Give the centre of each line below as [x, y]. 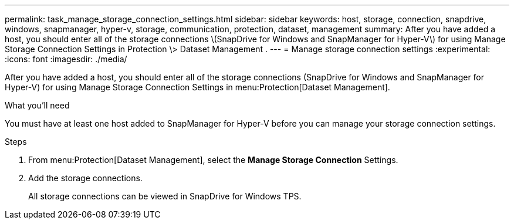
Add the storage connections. [85, 178]
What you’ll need [37, 105]
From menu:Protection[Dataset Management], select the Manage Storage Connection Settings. [213, 160]
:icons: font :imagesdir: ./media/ [66, 59]
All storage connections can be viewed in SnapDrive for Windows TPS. [165, 196]
